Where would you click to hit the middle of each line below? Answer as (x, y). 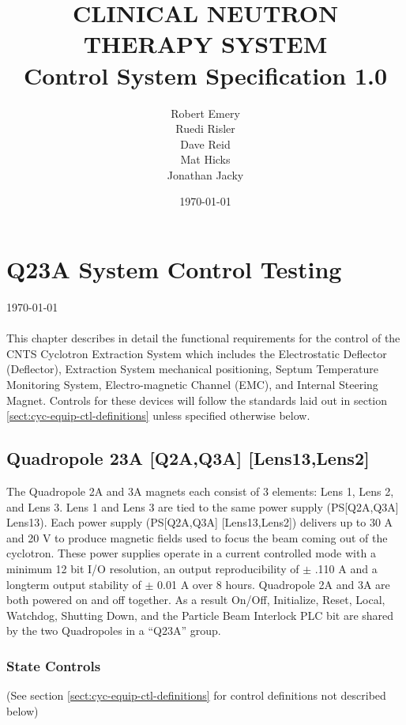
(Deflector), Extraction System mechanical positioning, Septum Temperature (192, 369)
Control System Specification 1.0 (205, 75)
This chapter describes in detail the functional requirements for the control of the (203, 338)
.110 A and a (346, 568)
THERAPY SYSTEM (205, 44)
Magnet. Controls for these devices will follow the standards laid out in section (197, 400)
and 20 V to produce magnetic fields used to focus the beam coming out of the (197, 537)
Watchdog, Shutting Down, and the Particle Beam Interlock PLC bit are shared (200, 615)
